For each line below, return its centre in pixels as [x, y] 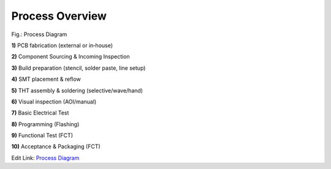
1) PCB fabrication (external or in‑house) [62, 45]
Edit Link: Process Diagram [45, 158]
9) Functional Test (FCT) [42, 135]
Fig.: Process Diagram [39, 34]
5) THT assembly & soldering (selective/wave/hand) [77, 90]
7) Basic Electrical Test [40, 113]
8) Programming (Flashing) [45, 124]
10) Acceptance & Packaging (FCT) [56, 146]
